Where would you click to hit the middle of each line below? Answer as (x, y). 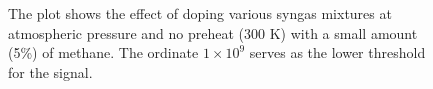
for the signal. (50, 71)
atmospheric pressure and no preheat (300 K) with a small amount (213, 32)
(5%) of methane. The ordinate (103, 52)
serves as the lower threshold (337, 52)
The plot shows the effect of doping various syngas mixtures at (200, 13)
